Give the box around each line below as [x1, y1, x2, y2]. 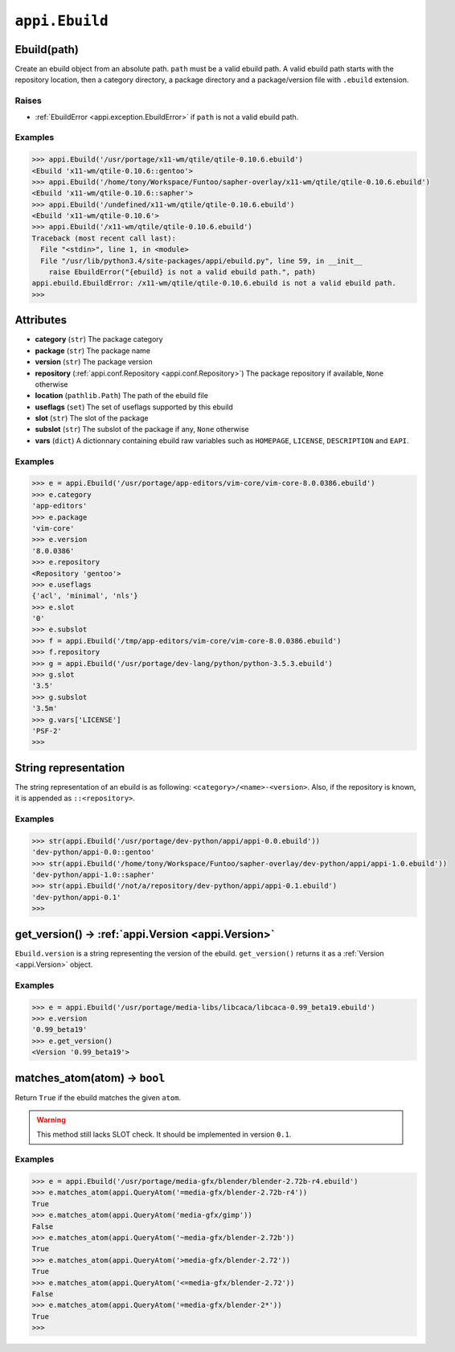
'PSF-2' [31, 726, 62, 735]
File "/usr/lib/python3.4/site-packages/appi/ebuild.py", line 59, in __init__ [40, 256, 363, 265]
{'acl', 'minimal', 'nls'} [31, 591, 138, 601]
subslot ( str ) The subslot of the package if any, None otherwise [35, 425, 249, 434]
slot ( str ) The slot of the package [35, 413, 149, 423]
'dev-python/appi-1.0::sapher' [31, 869, 156, 879]
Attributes [14, 314, 68, 327]
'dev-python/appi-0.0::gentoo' [31, 848, 156, 857]
